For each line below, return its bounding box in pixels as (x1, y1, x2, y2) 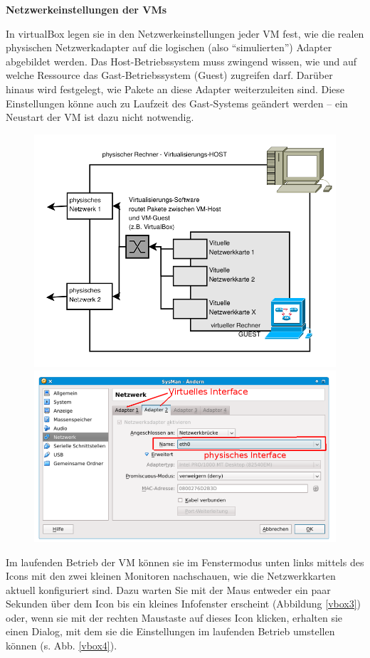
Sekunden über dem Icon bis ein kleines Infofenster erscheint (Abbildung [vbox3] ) (6, 596, 361, 611)
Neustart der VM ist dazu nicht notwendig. (6, 110, 194, 124)
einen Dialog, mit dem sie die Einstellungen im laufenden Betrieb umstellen (6, 624, 335, 639)
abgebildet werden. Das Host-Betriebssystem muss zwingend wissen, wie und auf (6, 53, 357, 68)
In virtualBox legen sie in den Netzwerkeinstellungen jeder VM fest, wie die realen (6, 26, 364, 41)
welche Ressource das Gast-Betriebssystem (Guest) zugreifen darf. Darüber (6, 68, 333, 83)
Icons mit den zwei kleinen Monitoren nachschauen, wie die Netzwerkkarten (6, 568, 336, 583)
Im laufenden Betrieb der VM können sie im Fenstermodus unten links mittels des (6, 554, 364, 569)
